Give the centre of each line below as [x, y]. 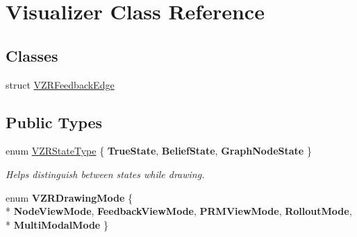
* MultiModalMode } [57, 224]
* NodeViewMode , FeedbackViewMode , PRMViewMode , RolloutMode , [179, 211]
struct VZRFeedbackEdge [60, 84]
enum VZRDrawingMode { [69, 197]
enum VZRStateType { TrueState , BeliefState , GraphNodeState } [159, 151]
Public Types [54, 122]
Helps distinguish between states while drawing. [105, 174]
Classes [32, 55]
